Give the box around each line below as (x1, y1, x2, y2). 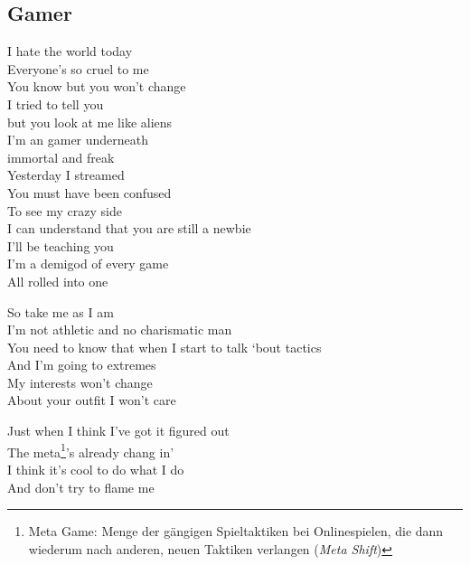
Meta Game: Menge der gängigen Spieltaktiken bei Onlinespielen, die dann (28, 522, 444, 541)
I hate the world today (7, 42, 133, 61)
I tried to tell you (7, 94, 104, 113)
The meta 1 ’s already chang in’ (7, 439, 174, 461)
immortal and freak (7, 147, 115, 166)
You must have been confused (7, 183, 172, 202)
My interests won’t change (7, 372, 153, 391)
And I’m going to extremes (7, 355, 156, 374)
